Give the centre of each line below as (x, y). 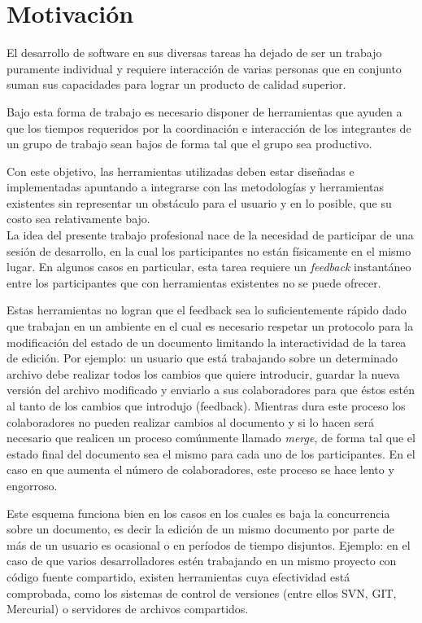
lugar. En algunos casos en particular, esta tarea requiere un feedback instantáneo (209, 267)
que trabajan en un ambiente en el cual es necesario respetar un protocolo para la (210, 326)
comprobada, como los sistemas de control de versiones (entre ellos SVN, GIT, (202, 592)
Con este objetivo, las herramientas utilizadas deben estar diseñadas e (181, 171)
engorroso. (32, 485)
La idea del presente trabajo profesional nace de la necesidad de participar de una (210, 235)
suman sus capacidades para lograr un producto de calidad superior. (176, 84)
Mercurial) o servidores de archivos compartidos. (128, 609)
